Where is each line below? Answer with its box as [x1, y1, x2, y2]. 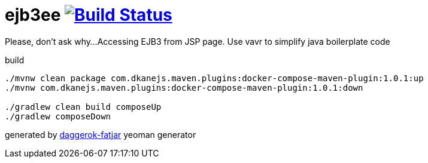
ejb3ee [5, 5, 61, 25]
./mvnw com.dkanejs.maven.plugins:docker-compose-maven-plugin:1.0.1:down [5, 82, 363, 93]
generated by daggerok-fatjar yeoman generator [5, 129, 196, 140]
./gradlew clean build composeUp [5, 102, 162, 112]
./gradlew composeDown [5, 111, 111, 121]
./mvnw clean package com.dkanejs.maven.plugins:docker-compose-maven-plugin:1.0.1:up [5, 73, 424, 83]
